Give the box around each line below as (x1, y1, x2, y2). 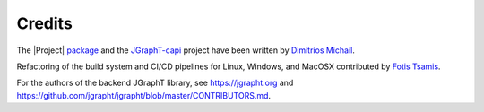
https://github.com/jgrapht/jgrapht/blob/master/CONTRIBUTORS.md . (16, 90, 272, 100)
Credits (16, 13, 73, 33)
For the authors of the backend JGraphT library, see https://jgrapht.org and (16, 77, 294, 89)
